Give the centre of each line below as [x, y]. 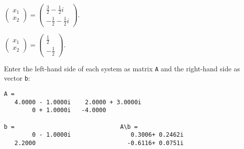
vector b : [17, 78]
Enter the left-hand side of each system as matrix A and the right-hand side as [122, 68]
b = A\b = [71, 127]
